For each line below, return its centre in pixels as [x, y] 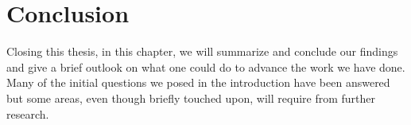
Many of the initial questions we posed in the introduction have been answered [198, 82]
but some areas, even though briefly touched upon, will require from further [191, 98]
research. [28, 113]
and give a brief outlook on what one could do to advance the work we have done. [206, 66]
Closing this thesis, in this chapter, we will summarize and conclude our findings [202, 51]
